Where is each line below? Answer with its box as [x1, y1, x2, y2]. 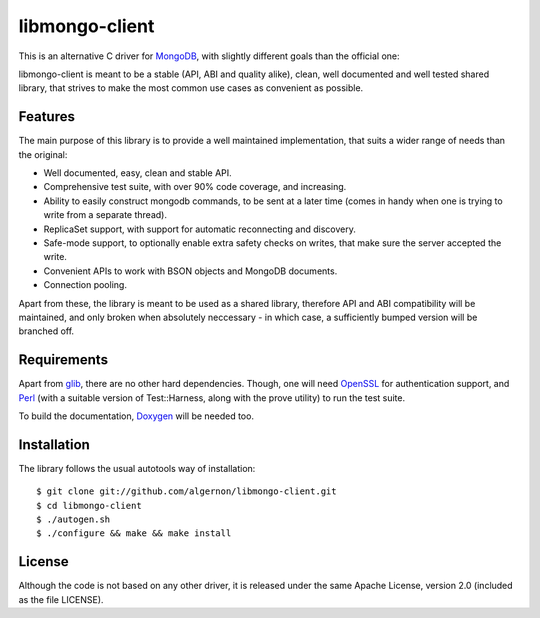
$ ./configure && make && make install [36, 528, 232, 539]
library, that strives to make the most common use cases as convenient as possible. [18, 82, 364, 94]
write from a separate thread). [43, 209, 167, 221]
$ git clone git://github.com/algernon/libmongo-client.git [36, 486, 337, 497]
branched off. [18, 325, 75, 337]
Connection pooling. [43, 279, 127, 291]
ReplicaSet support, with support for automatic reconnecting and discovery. [43, 223, 357, 235]
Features [18, 108, 75, 125]
